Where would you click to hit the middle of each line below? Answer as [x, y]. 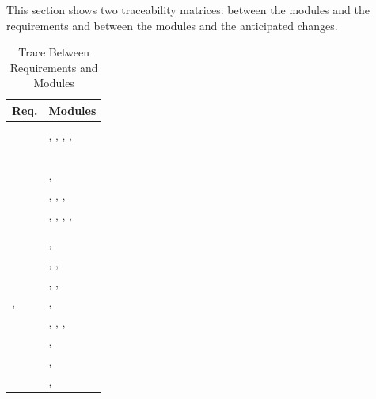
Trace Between [54, 52]
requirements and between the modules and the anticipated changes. [172, 25]
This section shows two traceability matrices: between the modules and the [188, 10]
